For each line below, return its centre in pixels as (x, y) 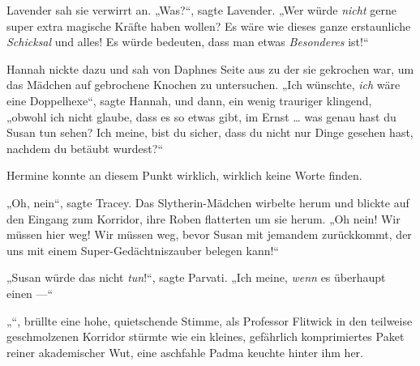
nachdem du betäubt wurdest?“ (85, 148)
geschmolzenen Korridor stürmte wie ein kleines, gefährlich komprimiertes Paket (206, 336)
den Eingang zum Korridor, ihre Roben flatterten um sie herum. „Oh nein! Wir (204, 218)
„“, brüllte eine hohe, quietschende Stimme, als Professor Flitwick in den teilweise (210, 320)
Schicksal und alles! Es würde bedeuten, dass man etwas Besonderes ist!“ (188, 42)
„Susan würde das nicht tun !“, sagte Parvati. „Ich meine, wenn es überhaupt (196, 277)
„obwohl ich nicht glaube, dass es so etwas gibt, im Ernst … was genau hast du (201, 116)
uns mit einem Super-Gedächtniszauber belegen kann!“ (143, 250)
